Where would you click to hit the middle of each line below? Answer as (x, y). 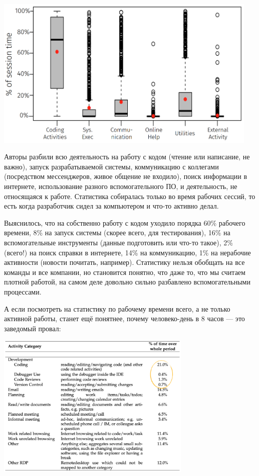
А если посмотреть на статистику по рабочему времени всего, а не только (117, 308)
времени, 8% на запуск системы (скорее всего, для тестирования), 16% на (117, 232)
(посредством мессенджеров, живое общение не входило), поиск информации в (126, 176)
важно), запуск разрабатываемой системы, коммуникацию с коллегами (111, 166)
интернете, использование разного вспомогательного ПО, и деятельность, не (121, 186)
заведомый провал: (33, 328)
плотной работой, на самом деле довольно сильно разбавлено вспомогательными (127, 282)
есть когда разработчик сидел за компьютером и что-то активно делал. (111, 206)
